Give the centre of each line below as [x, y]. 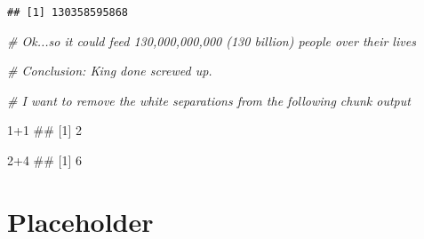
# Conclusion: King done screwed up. [110, 71]
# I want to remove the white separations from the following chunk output [209, 100]
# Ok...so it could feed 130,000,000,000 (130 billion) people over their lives [212, 40]
